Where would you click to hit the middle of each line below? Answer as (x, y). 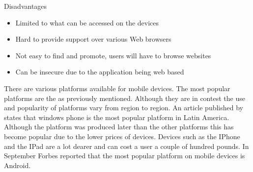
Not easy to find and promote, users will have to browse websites (113, 55)
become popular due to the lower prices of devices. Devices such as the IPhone (122, 136)
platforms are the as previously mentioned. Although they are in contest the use (125, 98)
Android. (17, 165)
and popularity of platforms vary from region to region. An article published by (124, 108)
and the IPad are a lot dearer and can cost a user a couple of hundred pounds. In (126, 146)
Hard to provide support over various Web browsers (93, 39)
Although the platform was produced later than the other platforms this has (119, 127)
